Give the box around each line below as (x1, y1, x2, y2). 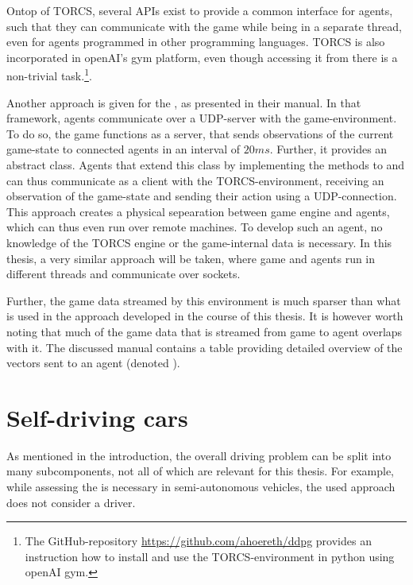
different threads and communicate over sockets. (6, 265, 241, 282)
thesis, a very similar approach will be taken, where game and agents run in (6, 250, 376, 266)
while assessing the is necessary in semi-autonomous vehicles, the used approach (6, 478, 396, 495)
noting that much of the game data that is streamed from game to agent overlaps (6, 323, 403, 339)
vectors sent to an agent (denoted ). (6, 354, 180, 371)
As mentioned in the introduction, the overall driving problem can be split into (6, 447, 392, 463)
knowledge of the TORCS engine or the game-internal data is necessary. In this (6, 234, 392, 250)
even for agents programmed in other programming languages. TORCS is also (6, 33, 385, 50)
